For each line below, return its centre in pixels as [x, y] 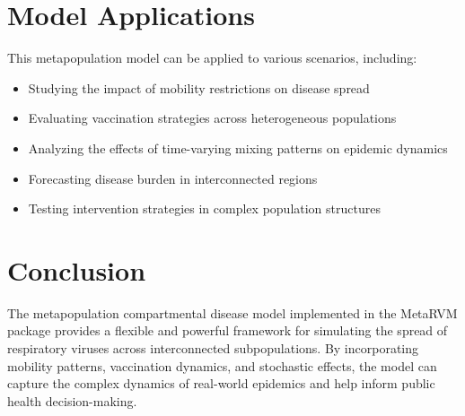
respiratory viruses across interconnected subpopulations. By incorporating [213, 348]
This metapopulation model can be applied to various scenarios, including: [212, 58]
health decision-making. [72, 400]
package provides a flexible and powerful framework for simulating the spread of [228, 330]
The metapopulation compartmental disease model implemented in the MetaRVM [232, 312]
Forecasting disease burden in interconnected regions [173, 178]
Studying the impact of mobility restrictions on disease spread [199, 87]
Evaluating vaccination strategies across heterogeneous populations [212, 118]
